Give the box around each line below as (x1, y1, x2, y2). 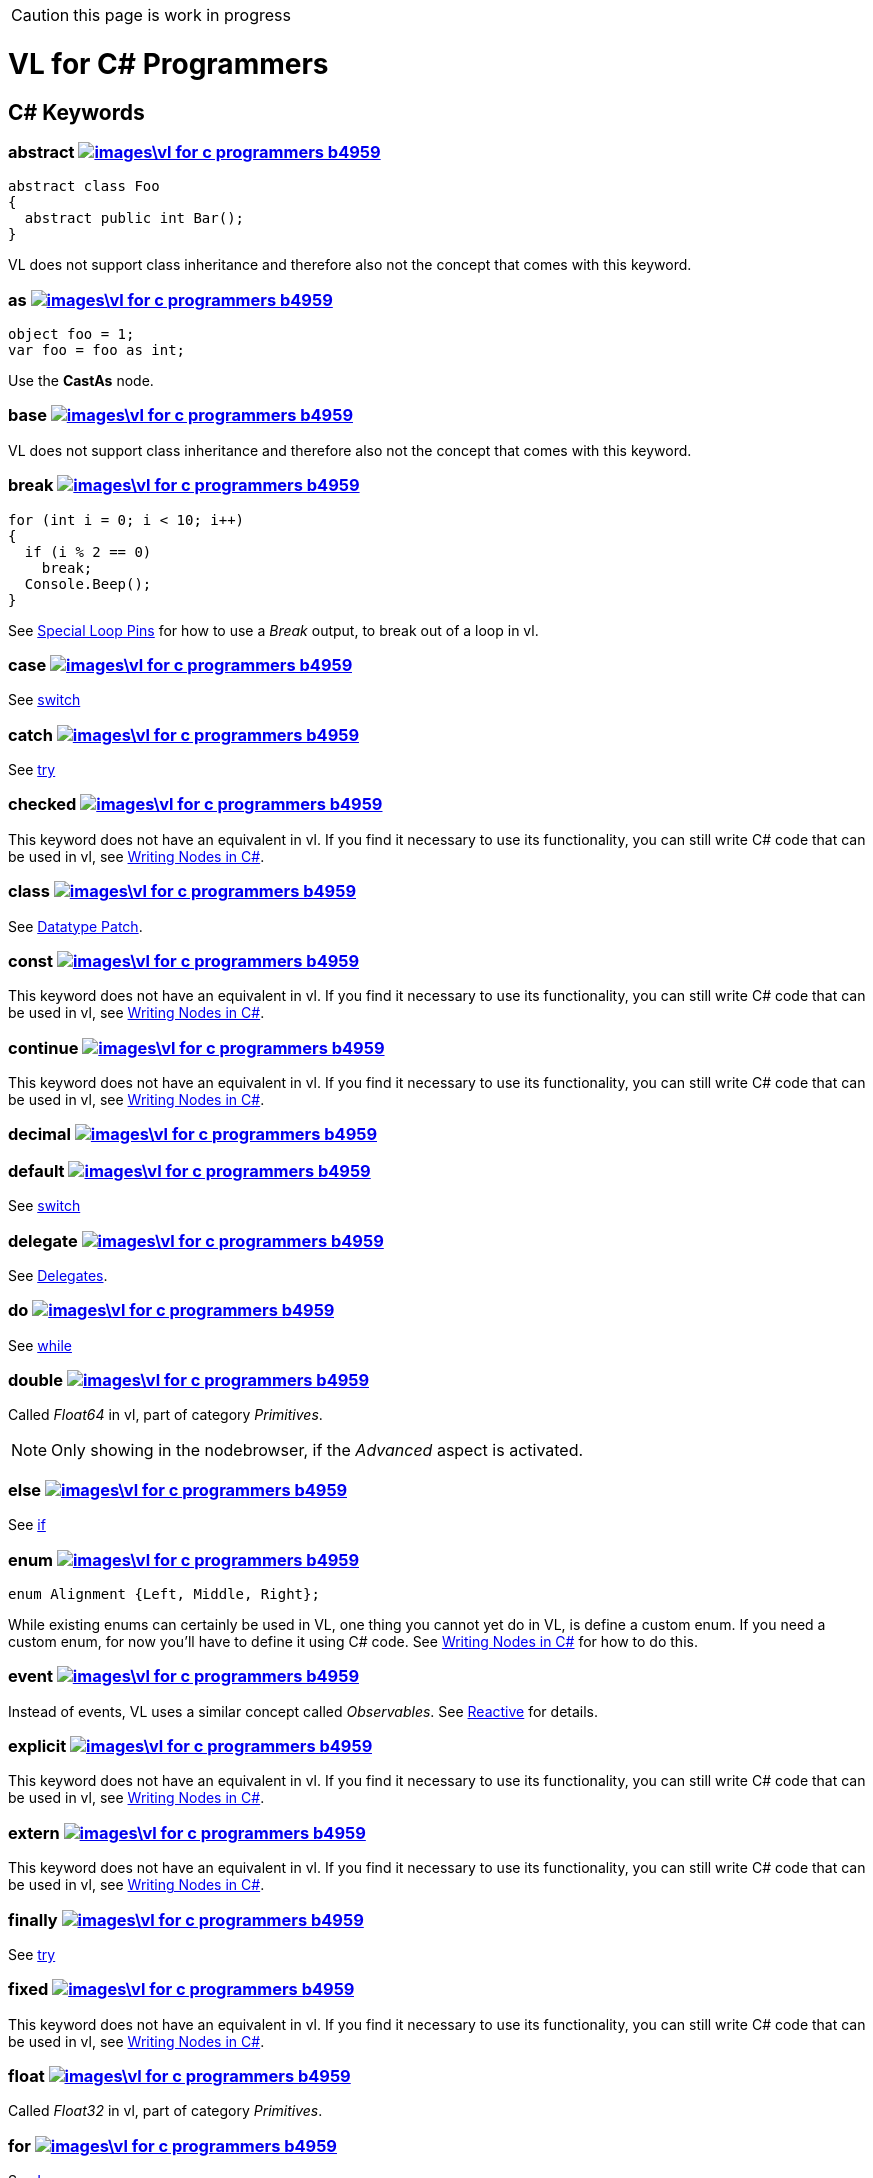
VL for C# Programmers (8, 46, 329, 81)
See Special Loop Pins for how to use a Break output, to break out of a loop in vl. (8, 621, 539, 639)
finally (8, 1909, 58, 1930)
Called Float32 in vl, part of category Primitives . (8, 2102, 323, 2120)
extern (8, 1822, 60, 1843)
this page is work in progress (73, 5, 291, 25)
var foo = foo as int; (8, 342, 186, 359)
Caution (11, 5, 70, 25)
